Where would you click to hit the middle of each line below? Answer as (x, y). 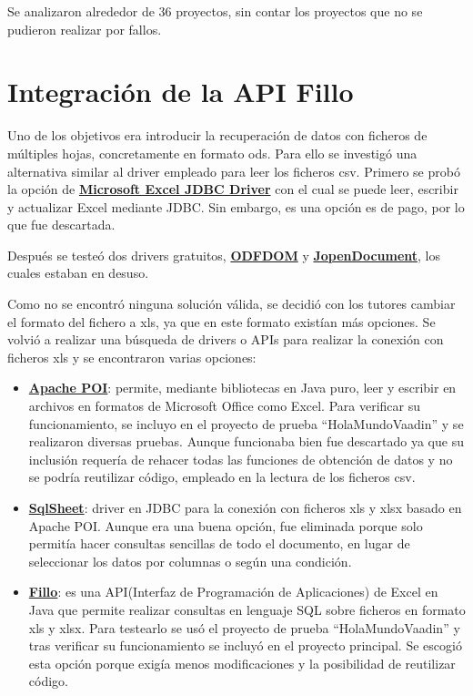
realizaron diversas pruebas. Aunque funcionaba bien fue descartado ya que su (246, 441)
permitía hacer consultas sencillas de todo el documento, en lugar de (219, 543)
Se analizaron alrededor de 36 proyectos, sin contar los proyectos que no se (215, 11)
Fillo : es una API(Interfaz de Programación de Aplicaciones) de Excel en (233, 592)
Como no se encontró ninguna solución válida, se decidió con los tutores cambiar (231, 304)
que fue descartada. (61, 225)
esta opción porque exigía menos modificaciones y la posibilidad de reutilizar (242, 663)
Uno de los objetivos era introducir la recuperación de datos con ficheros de (217, 135)
